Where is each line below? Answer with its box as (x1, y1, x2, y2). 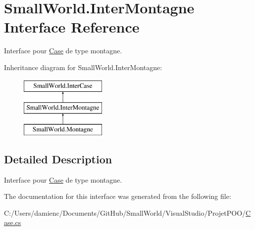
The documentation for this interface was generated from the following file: (4, 191, 231, 201)
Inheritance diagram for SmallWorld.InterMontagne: (4, 62, 162, 72)
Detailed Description (4, 151, 112, 166)
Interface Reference (4, 17, 140, 37)
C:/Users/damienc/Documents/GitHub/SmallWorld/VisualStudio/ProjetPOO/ (4, 207, 246, 218)
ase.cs (4, 217, 21, 228)
